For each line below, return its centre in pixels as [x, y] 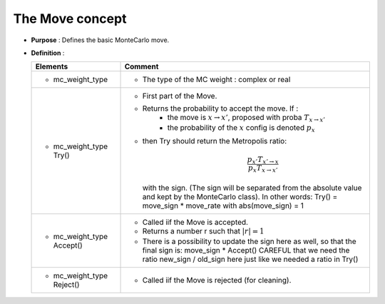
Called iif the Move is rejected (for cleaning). [217, 280]
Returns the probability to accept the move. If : [220, 108]
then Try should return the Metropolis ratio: [215, 141]
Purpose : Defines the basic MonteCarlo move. [100, 40]
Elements [52, 66]
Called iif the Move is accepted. [195, 223]
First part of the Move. [180, 96]
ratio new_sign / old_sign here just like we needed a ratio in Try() [250, 259]
